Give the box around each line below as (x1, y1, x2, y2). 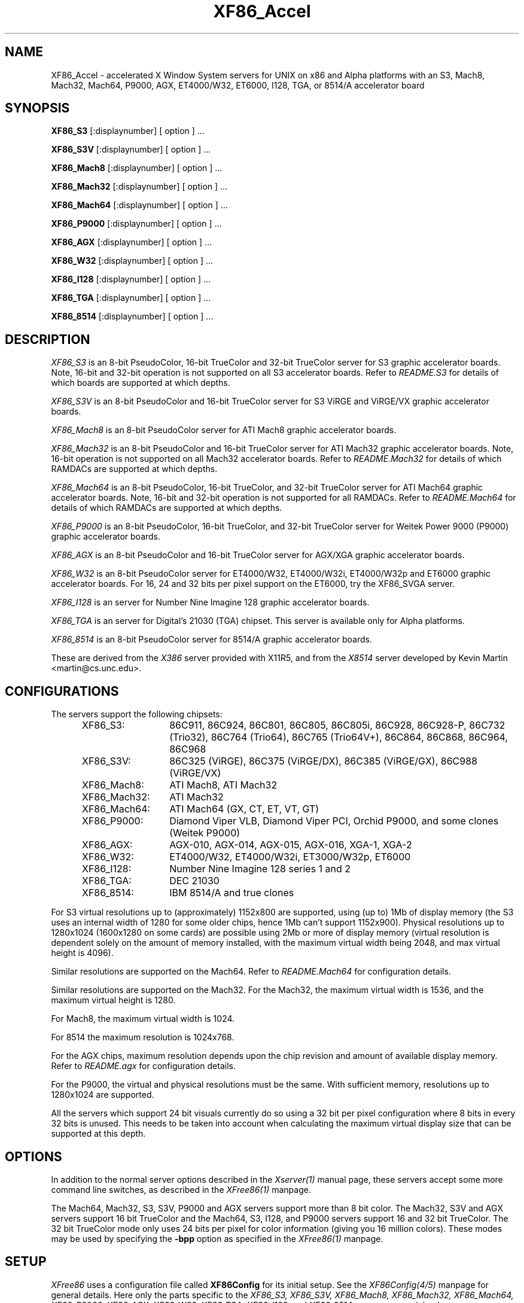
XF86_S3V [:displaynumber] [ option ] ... (51, 144, 211, 155)
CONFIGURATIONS (5, 683, 119, 699)
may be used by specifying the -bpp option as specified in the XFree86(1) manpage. (51, 1233, 383, 1244)
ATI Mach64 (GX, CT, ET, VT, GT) (169, 803, 319, 815)
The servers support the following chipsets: (51, 709, 223, 720)
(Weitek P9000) (169, 827, 240, 839)
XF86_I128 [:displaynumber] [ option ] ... (51, 274, 211, 285)
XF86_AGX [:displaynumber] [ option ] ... (51, 237, 212, 248)
